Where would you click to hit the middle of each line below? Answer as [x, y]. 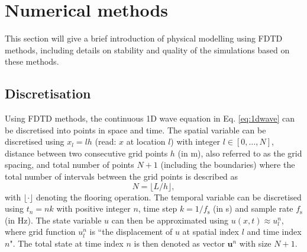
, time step [158, 208]
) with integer [195, 141]
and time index [274, 232]
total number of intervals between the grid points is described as [122, 176]
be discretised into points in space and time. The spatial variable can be [135, 130]
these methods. [32, 61]
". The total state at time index [67, 243]
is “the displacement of [131, 232]
